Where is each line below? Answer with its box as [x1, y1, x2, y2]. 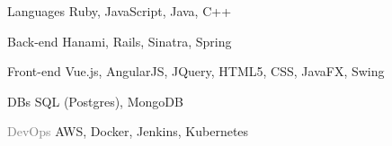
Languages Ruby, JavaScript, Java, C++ [7, 2, 232, 20]
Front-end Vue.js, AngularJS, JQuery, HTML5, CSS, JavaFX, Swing [7, 62, 385, 81]
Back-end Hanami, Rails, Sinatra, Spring [7, 31, 232, 50]
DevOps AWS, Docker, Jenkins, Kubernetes [7, 122, 249, 141]
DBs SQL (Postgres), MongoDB [7, 91, 183, 110]
